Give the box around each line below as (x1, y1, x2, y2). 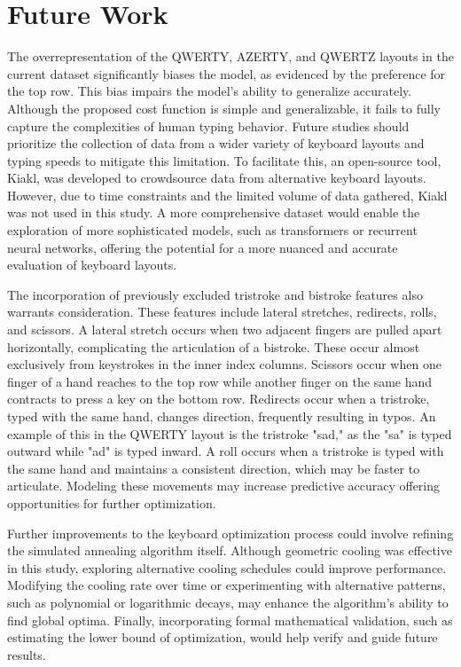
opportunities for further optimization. (7, 493, 216, 512)
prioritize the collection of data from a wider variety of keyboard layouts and (7, 134, 425, 153)
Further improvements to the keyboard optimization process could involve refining (7, 523, 454, 542)
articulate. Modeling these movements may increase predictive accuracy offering (7, 476, 441, 495)
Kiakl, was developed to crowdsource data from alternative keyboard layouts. (7, 169, 426, 187)
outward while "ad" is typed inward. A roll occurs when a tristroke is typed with (7, 442, 444, 460)
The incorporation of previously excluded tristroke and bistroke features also (7, 285, 423, 303)
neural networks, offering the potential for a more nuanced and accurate (7, 238, 398, 256)
